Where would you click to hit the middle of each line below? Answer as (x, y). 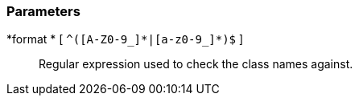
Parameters (43, 11)
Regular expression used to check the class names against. (196, 64)
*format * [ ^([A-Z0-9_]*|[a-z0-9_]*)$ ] (125, 39)
